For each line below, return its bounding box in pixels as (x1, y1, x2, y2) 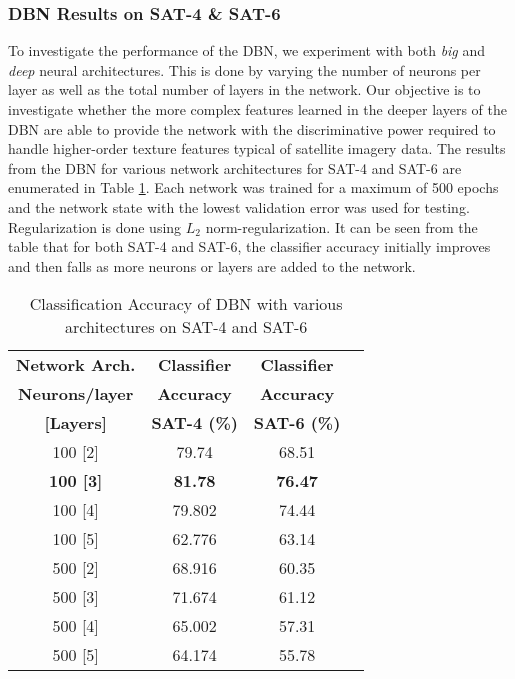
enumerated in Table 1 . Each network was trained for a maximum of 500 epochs (8, 177, 499, 198)
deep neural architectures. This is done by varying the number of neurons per (8, 59, 481, 80)
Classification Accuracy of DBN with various (29, 292, 343, 316)
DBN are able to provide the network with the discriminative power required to (8, 118, 496, 139)
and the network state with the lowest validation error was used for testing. (8, 196, 470, 217)
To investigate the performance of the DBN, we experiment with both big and (8, 40, 486, 61)
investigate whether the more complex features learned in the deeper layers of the (8, 99, 507, 119)
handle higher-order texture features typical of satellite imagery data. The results (8, 138, 506, 159)
